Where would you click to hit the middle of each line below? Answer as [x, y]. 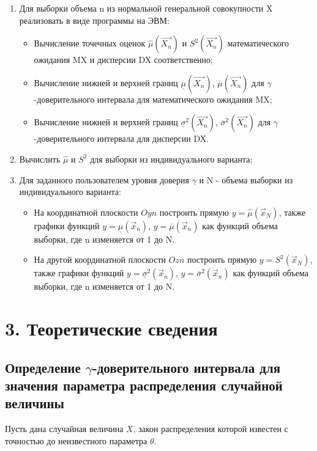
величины [35, 403]
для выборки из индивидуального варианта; [171, 159]
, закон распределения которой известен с [211, 429]
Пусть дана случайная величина [64, 429]
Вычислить [40, 159]
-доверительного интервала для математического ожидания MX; [153, 99]
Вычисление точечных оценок [90, 43]
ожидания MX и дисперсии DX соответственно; [123, 60]
